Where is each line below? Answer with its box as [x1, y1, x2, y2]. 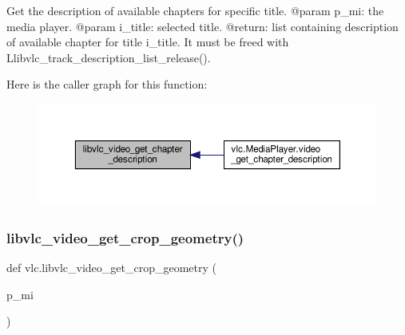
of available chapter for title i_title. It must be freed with [6, 33, 289, 50]
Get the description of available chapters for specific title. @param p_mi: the [6, 2, 384, 18]
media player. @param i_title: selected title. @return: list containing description [6, 18, 399, 34]
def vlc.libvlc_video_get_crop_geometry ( [6, 259, 216, 276]
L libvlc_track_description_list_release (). [6, 49, 211, 65]
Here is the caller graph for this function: [6, 76, 208, 93]
